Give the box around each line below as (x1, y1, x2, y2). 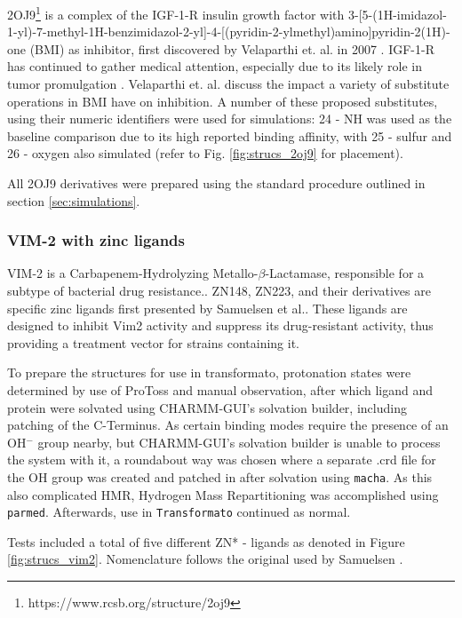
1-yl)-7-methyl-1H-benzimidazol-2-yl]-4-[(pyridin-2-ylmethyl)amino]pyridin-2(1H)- (7, 22, 450, 41)
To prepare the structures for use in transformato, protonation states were (7, 363, 411, 382)
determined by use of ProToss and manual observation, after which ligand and (7, 380, 434, 399)
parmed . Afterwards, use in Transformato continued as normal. (7, 503, 351, 521)
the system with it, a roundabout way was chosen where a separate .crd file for (7, 450, 436, 469)
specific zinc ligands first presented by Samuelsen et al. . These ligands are (7, 298, 408, 317)
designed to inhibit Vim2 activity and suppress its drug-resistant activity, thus (7, 316, 434, 335)
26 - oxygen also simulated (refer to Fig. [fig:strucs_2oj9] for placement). (7, 144, 403, 162)
